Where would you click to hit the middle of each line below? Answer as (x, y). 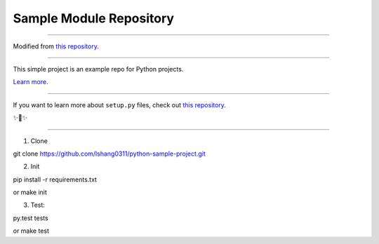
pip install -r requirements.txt (55, 179)
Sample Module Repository (94, 18)
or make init (30, 192)
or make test (31, 231)
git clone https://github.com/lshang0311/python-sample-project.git (109, 154)
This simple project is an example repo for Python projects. (98, 69)
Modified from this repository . (56, 46)
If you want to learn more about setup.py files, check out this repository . (119, 104)
